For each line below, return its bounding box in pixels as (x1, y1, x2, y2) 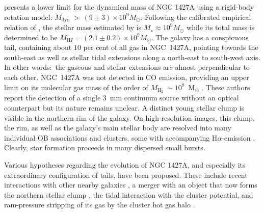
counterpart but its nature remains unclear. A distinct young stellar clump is (4, 102, 245, 113)
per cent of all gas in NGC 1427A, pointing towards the (83, 42, 258, 52)
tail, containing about (4, 42, 72, 52)
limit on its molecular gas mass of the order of (4, 82, 148, 92)
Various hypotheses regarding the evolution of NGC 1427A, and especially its (4, 159, 246, 170)
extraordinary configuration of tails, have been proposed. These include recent (4, 169, 248, 180)
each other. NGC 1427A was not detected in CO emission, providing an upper (4, 72, 249, 83)
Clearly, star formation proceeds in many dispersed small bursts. (4, 142, 205, 153)
